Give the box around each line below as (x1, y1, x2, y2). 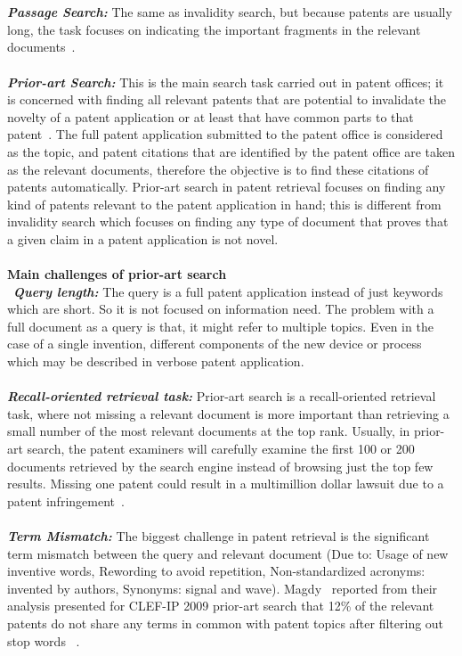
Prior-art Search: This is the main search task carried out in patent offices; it (7, 72, 444, 91)
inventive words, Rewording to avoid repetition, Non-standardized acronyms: (7, 562, 426, 580)
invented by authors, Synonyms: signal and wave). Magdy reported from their (7, 578, 438, 597)
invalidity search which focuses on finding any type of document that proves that (7, 212, 449, 231)
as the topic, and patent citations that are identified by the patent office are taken (7, 142, 456, 160)
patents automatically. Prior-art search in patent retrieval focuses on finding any (7, 177, 446, 196)
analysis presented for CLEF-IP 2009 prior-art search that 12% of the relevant (7, 596, 434, 615)
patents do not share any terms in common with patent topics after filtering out (7, 613, 444, 632)
